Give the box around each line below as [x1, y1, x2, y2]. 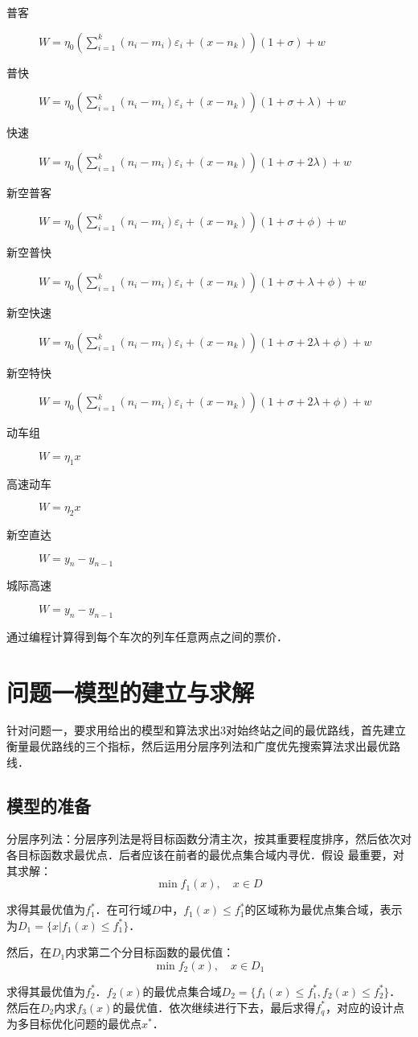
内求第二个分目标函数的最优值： [65, 944, 235, 961]
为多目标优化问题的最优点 [6, 1015, 141, 1032]
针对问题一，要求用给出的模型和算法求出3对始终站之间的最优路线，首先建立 [6, 722, 406, 739]
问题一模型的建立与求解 [6, 675, 255, 708]
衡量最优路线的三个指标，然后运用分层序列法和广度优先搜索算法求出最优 [6, 738, 389, 755]
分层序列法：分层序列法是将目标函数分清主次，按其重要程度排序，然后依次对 [6, 830, 412, 847]
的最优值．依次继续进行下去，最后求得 [113, 998, 316, 1015]
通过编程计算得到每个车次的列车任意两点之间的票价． [6, 628, 288, 644]
